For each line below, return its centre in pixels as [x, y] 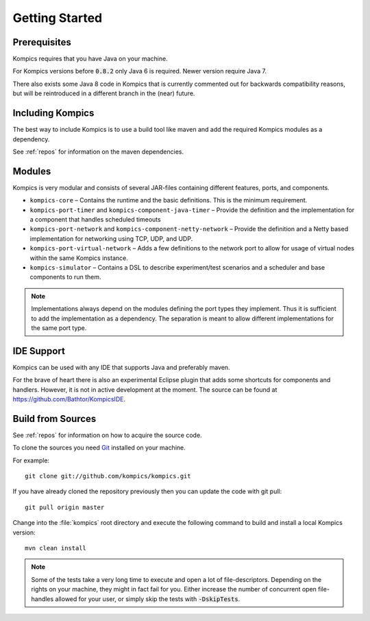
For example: [31, 460]
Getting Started [58, 18]
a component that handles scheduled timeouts [95, 219]
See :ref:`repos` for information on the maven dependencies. [98, 152]
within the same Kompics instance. [79, 258]
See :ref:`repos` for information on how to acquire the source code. [107, 435]
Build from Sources [54, 419]
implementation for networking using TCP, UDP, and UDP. [111, 238]
